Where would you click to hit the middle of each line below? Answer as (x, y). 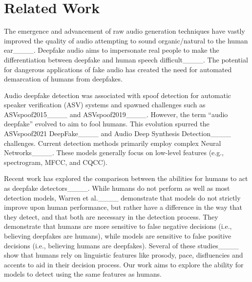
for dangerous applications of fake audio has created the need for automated (118, 69)
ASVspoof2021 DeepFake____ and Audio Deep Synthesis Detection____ (117, 133)
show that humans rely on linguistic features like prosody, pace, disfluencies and (124, 255)
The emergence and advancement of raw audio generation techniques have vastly (125, 31)
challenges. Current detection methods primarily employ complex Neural (113, 143)
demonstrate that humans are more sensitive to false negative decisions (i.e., (118, 226)
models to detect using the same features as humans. (83, 274)
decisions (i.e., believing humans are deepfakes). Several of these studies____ (121, 245)
